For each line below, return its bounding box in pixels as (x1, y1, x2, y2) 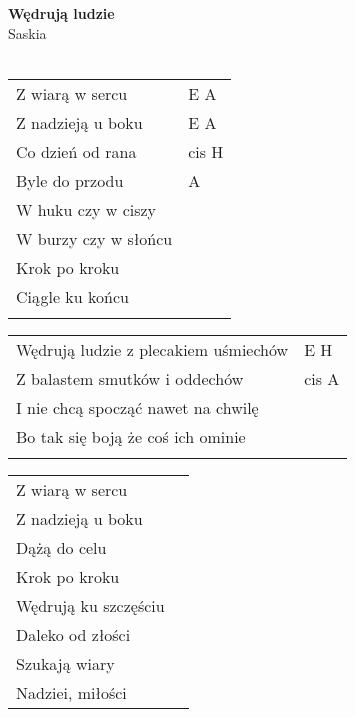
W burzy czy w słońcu (16, 226, 173, 250)
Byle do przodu (16, 168, 124, 192)
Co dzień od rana (16, 139, 137, 163)
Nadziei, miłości (16, 680, 127, 704)
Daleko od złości (16, 622, 131, 646)
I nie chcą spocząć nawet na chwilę (16, 395, 259, 419)
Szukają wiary (16, 651, 115, 675)
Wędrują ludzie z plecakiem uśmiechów (16, 337, 289, 361)
